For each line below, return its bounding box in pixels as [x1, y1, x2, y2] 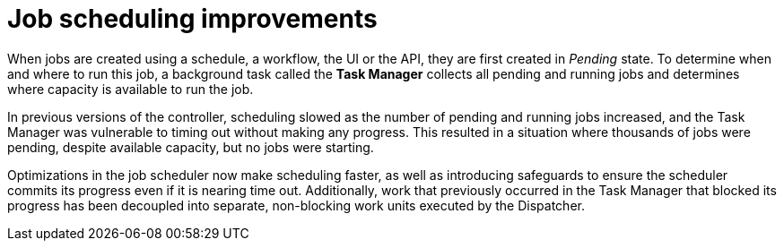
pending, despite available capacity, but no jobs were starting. [7, 139, 374, 155]
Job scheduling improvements [7, 4, 378, 34]
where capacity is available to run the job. [7, 81, 254, 97]
